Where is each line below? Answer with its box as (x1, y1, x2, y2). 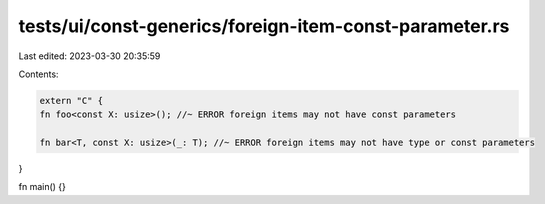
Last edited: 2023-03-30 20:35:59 (18, 50, 161, 62)
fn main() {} (18, 181, 67, 193)
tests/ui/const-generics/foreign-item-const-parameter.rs (18, 15, 510, 37)
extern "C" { (39, 95, 104, 106)
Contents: (18, 68, 59, 80)
